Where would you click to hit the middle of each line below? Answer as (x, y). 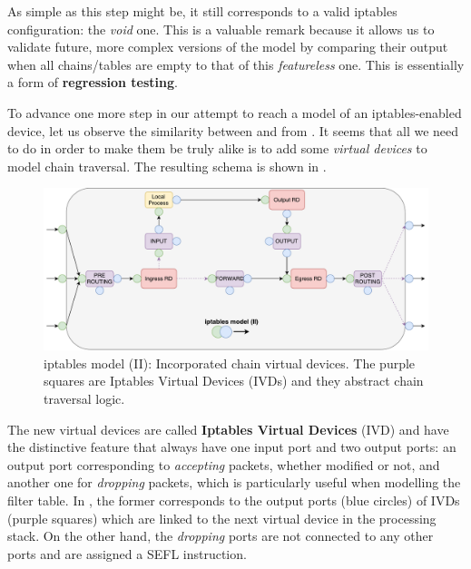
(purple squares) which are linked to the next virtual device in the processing (222, 518)
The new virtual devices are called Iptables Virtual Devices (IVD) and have (228, 429)
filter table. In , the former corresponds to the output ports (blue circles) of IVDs (234, 500)
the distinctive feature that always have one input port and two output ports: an (232, 447)
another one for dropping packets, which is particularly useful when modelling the (234, 482)
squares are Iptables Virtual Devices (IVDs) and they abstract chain (234, 381)
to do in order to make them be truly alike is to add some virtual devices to (217, 148)
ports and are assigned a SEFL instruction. (127, 553)
